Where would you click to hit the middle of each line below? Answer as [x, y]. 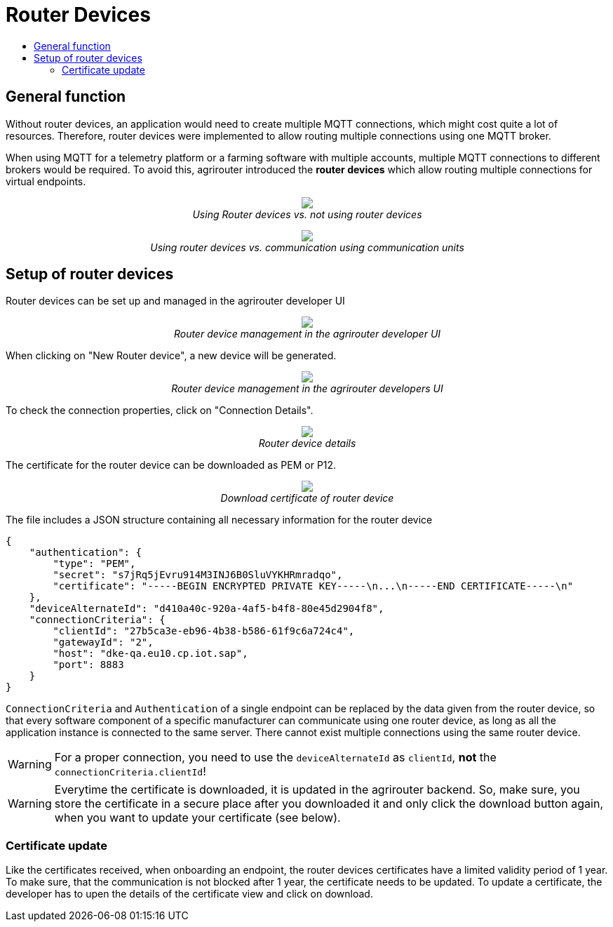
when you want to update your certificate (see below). [197, 818]
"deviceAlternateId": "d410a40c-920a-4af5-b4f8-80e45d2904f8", [207, 609]
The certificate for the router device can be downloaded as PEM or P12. [171, 465]
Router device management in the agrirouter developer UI [307, 334]
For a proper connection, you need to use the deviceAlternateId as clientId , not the [275, 758]
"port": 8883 [88, 665]
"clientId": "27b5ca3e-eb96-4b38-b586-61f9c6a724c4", [204, 631]
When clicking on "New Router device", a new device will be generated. [171, 356]
